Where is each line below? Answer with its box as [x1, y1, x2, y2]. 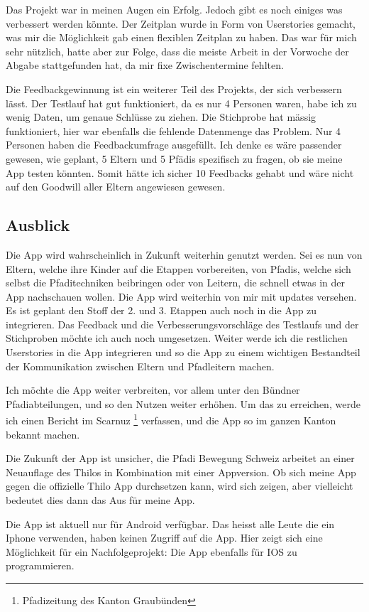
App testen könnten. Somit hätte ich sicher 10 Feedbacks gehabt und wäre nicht [6, 165, 354, 180]
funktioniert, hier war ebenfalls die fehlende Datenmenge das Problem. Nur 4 [6, 123, 341, 138]
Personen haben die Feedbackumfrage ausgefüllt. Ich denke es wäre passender [6, 137, 342, 152]
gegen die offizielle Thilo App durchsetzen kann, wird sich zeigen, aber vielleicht [6, 478, 353, 493]
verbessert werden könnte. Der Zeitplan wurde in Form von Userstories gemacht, [6, 16, 356, 31]
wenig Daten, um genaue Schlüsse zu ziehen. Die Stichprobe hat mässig [6, 109, 316, 124]
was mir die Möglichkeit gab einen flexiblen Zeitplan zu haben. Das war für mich [6, 30, 357, 45]
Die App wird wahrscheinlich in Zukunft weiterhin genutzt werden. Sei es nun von [6, 247, 363, 262]
